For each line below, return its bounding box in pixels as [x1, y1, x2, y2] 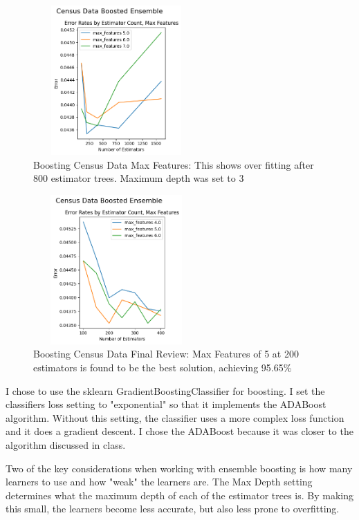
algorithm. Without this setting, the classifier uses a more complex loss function [6, 410, 344, 425]
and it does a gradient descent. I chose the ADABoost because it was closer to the [6, 424, 353, 438]
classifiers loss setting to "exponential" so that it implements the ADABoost [6, 397, 326, 411]
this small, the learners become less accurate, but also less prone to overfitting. [6, 501, 340, 516]
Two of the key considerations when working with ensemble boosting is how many [6, 461, 353, 475]
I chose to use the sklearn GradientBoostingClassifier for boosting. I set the [6, 383, 325, 398]
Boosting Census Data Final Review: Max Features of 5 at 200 [33, 346, 299, 361]
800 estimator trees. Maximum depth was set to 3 [33, 171, 244, 185]
